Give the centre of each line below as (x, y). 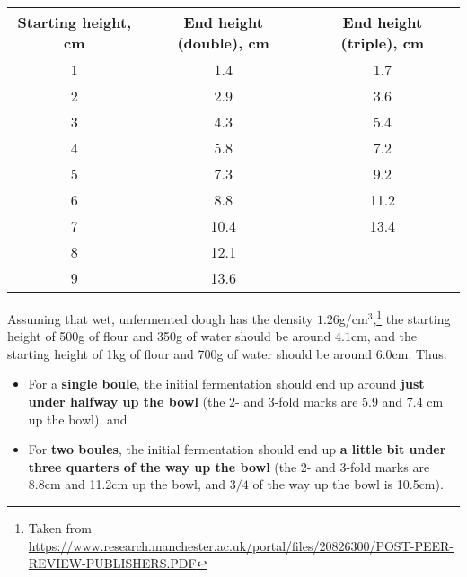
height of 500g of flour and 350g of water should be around (169, 336)
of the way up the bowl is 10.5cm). (348, 484)
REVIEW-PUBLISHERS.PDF (112, 563)
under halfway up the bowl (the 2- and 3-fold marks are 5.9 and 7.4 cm (236, 402)
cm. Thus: (419, 353)
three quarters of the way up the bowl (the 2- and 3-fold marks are (229, 466)
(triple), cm (383, 43)
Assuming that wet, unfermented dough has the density (160, 318)
